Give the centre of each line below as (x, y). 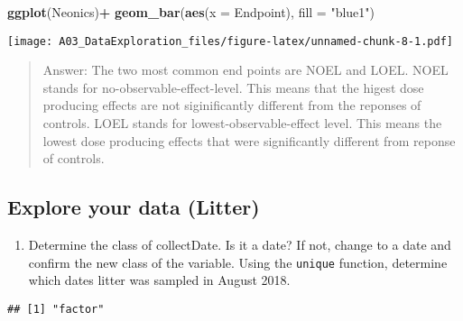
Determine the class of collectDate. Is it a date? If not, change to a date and (240, 245)
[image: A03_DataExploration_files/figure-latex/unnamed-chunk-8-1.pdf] (230, 41)
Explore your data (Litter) (134, 207)
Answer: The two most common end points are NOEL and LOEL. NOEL (245, 70)
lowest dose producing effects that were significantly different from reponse (249, 140)
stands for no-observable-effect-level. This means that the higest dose (233, 87)
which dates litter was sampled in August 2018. (159, 280)
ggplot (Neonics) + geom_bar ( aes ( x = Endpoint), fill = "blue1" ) (191, 12)
